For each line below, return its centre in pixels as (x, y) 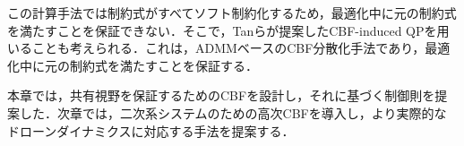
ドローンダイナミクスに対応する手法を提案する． (151, 130)
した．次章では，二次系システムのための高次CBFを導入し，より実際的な (233, 112)
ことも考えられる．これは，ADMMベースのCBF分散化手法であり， (228, 48)
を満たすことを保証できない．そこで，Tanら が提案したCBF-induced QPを (222, 30)
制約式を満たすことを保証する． (163, 65)
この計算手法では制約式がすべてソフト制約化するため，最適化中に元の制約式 (232, 13)
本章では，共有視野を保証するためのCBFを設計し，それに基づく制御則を (221, 95)
